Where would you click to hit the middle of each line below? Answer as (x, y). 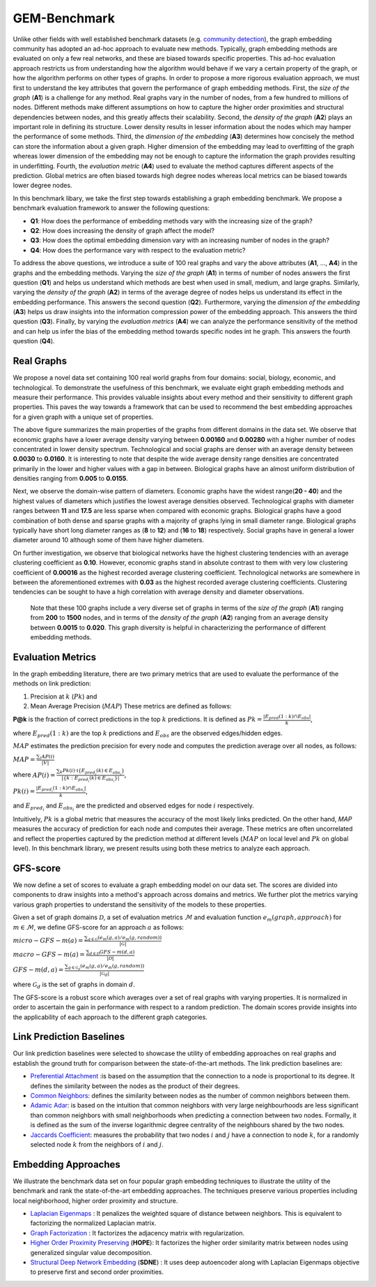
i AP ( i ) (47, 757)
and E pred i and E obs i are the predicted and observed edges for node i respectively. (133, 807)
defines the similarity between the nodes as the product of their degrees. (135, 1086)
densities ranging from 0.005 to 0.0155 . (71, 479)
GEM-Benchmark (64, 18)
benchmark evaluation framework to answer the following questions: (111, 208)
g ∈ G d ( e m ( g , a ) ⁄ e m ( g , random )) (106, 967)
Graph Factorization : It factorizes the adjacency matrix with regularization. (138, 1233)
